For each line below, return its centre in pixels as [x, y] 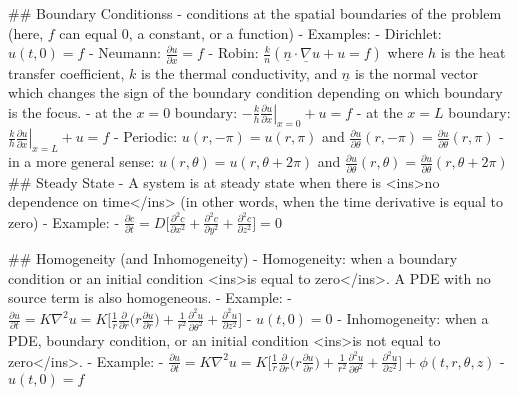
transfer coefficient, [66, 72]
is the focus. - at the [70, 111]
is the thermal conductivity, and [239, 72]
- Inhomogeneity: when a [413, 318]
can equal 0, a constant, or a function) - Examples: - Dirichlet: [250, 32]
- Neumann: [124, 52]
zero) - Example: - [64, 221]
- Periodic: [145, 136]
